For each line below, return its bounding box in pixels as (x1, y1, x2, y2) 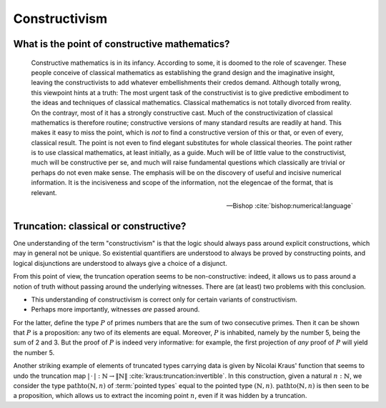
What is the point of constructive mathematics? (13, 38, 230, 50)
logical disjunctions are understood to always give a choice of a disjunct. (13, 259, 228, 267)
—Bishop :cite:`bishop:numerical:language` (226, 201, 353, 210)
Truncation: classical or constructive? (13, 220, 187, 232)
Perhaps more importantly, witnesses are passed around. (31, 305, 200, 314)
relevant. (31, 188, 57, 196)
